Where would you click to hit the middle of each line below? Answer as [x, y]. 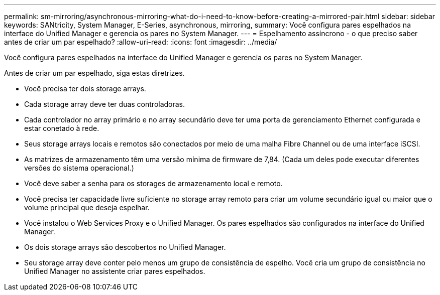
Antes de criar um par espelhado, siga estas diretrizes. [94, 73]
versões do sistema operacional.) [79, 168]
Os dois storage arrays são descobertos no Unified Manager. [125, 247]
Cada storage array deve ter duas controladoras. [105, 104]
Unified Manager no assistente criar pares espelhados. [115, 271]
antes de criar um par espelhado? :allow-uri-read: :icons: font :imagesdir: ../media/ [141, 42]
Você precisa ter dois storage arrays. [85, 89]
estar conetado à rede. [62, 128]
